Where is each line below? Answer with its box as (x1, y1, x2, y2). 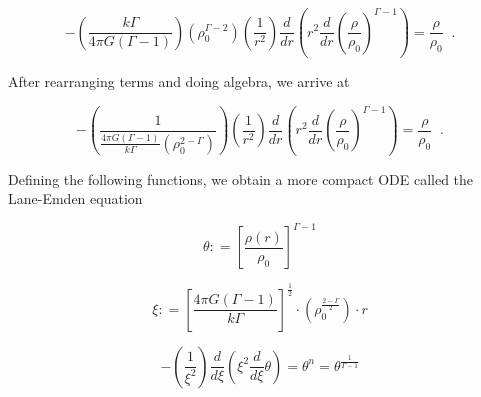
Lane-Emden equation (8, 188, 143, 209)
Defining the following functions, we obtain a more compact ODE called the (8, 168, 474, 189)
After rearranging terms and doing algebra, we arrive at (8, 71, 350, 92)
